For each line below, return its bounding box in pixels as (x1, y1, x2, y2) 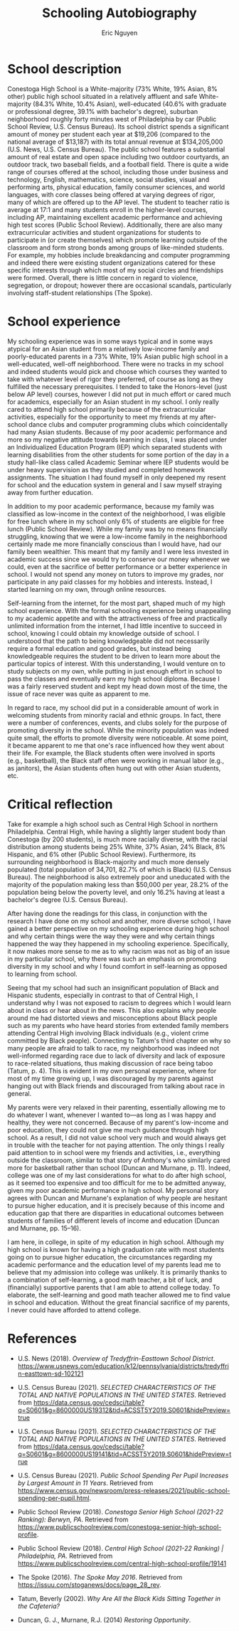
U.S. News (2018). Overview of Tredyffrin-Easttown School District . (17, 1354, 216, 1363)
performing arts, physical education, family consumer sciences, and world (7, 183, 225, 191)
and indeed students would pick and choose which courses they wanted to (7, 367, 228, 376)
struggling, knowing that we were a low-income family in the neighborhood (7, 532, 228, 541)
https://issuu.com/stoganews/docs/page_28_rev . (17, 1580, 161, 1589)
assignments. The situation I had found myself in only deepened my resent (7, 473, 226, 482)
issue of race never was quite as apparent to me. (7, 689, 151, 698)
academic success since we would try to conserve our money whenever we (7, 555, 230, 563)
